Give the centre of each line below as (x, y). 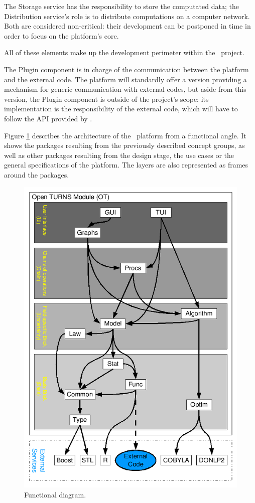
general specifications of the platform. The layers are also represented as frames (126, 165)
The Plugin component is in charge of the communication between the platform (126, 69)
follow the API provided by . (48, 118)
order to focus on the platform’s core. (61, 35)
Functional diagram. (55, 494)
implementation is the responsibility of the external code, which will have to (121, 109)
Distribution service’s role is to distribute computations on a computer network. (127, 16)
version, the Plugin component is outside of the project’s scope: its (106, 99)
